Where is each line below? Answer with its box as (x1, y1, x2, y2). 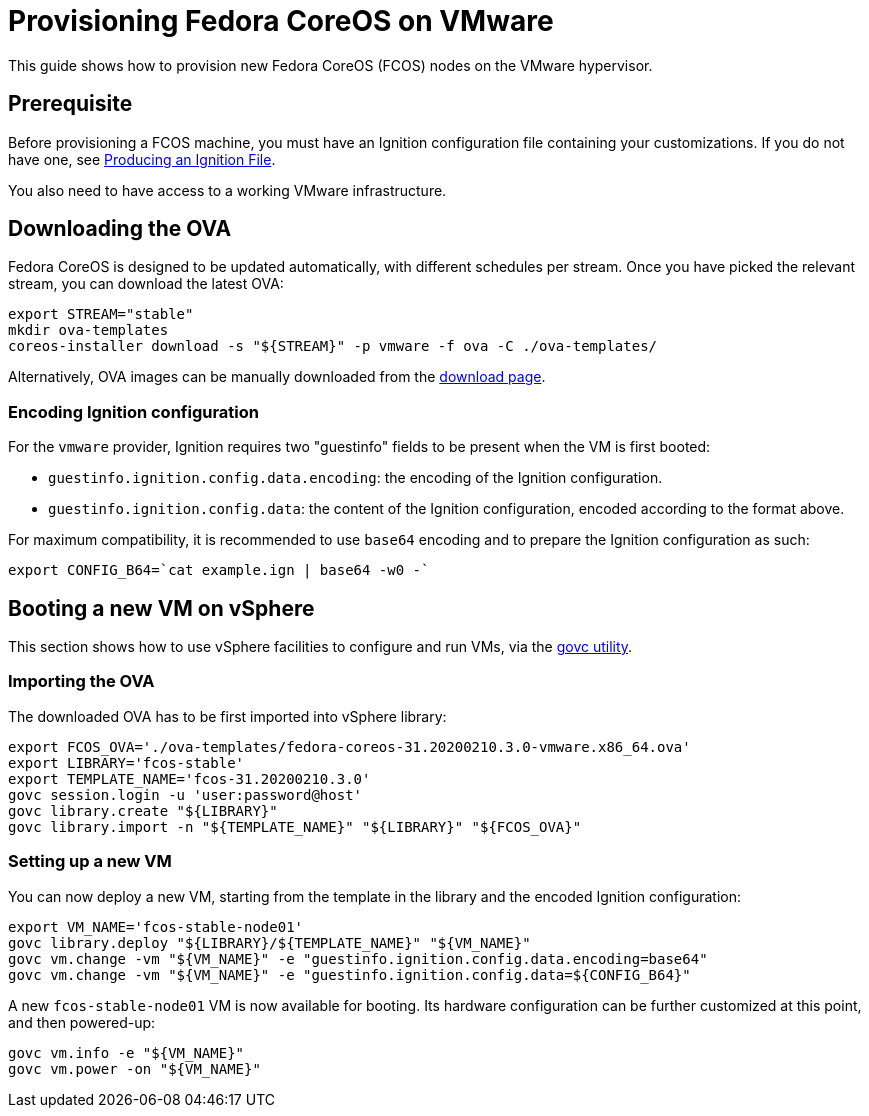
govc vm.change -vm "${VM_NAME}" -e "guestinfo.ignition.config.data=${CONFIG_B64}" (8, 966, 691, 983)
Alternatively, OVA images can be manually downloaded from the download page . (8, 368, 546, 386)
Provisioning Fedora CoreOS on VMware (8, 4, 554, 38)
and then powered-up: (8, 1013, 156, 1031)
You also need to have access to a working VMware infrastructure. (8, 181, 447, 199)
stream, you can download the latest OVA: (8, 275, 284, 293)
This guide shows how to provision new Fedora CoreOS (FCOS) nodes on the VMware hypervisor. (8, 56, 653, 74)
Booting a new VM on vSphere (8, 595, 315, 621)
